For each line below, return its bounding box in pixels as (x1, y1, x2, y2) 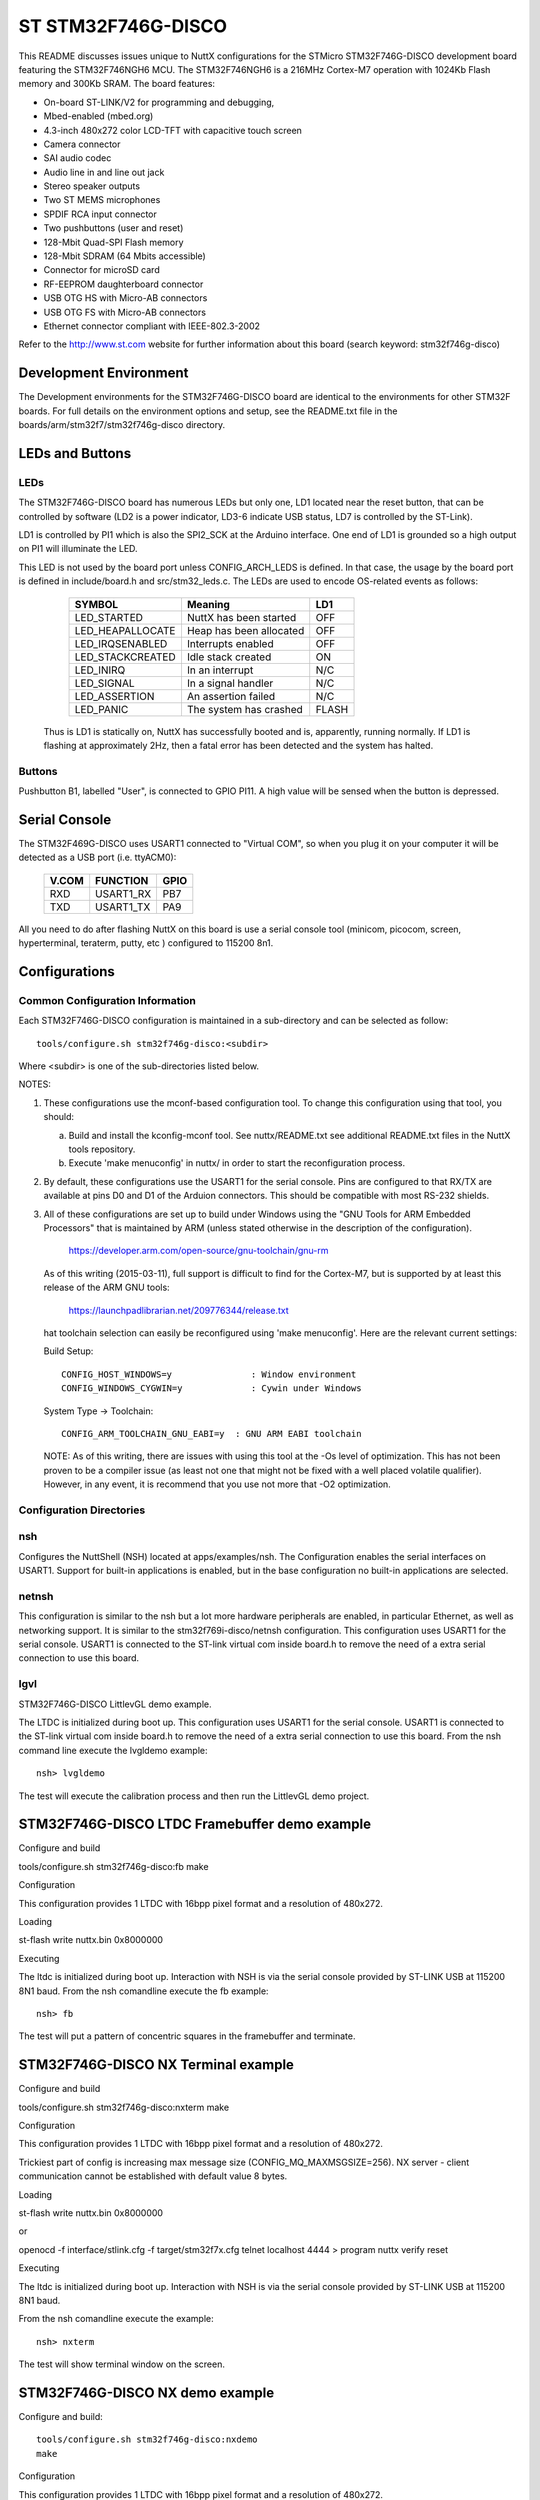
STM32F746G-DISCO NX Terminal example (18, 2056, 295, 2074)
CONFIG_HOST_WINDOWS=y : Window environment (61, 1368, 357, 1380)
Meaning (186, 597, 230, 611)
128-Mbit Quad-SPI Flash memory (43, 236, 184, 248)
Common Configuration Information (18, 993, 197, 1007)
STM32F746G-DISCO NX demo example (18, 2384, 275, 2401)
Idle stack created (186, 650, 272, 664)
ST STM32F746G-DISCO (18, 15, 228, 37)
